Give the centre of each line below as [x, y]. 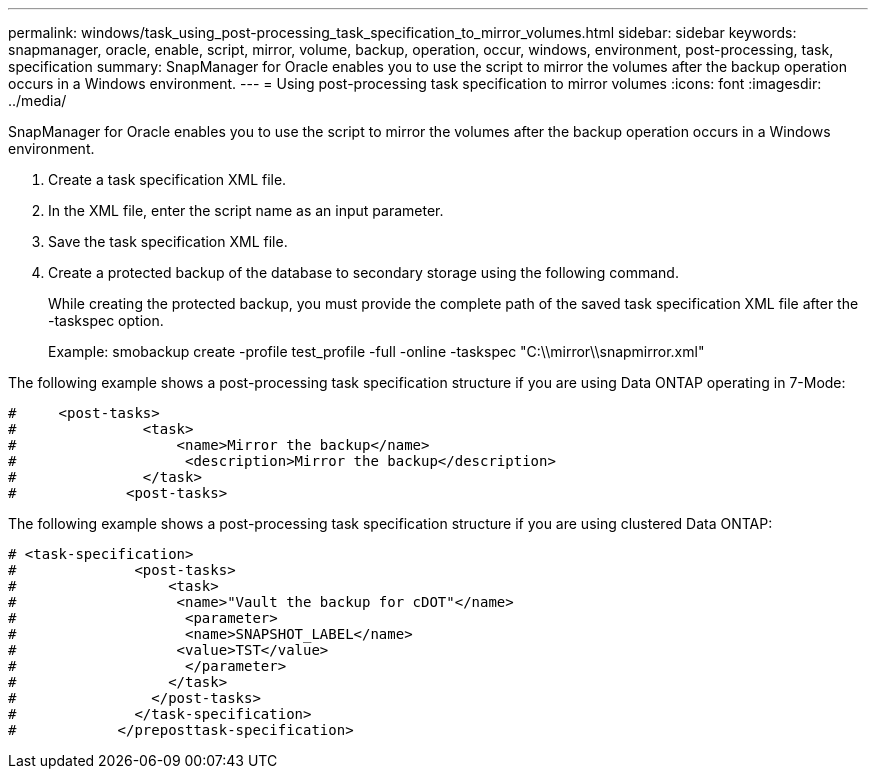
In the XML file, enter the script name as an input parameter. [246, 210]
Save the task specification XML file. [168, 241]
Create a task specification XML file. [167, 179]
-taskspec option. [106, 320]
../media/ [37, 100]
